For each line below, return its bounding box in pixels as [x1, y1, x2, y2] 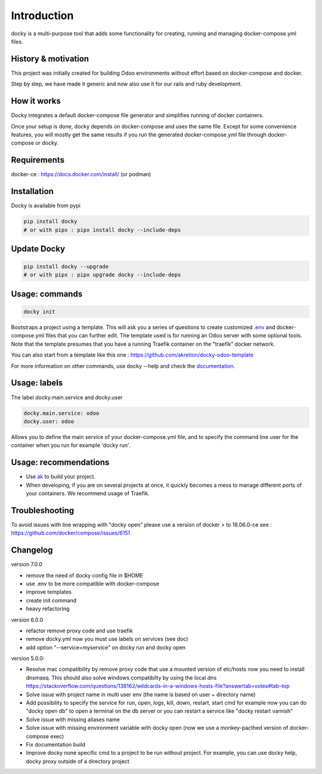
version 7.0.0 [11, 561, 43, 568]
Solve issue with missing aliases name [26, 715, 120, 723]
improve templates [26, 588, 72, 595]
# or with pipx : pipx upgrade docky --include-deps [23, 272, 181, 278]
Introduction [11, 9, 74, 22]
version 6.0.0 [11, 616, 44, 623]
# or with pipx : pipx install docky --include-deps [23, 226, 181, 233]
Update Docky [11, 244, 66, 254]
